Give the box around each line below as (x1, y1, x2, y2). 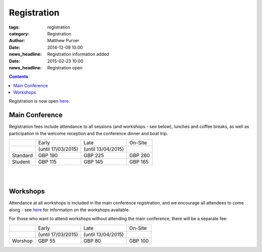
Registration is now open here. (9, 98, 70, 104)
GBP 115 (38, 158, 57, 165)
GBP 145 (83, 158, 103, 165)
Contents (9, 74, 29, 79)
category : (9, 31, 30, 36)
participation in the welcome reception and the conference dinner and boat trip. (9, 130, 168, 136)
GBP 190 (38, 152, 58, 159)
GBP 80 (83, 237, 101, 244)
